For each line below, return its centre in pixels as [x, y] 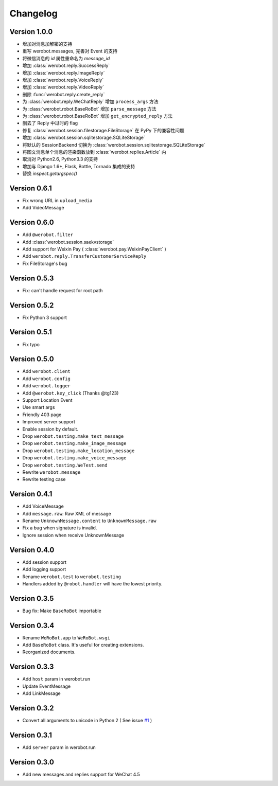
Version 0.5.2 [32, 305]
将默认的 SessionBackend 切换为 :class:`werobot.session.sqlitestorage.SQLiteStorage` [114, 145]
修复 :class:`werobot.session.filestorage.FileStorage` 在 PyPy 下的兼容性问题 [103, 130]
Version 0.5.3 [32, 278]
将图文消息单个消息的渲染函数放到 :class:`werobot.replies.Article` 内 [94, 152]
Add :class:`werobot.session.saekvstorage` [68, 242]
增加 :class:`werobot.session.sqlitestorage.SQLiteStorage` [84, 138]
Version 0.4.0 [32, 550]
